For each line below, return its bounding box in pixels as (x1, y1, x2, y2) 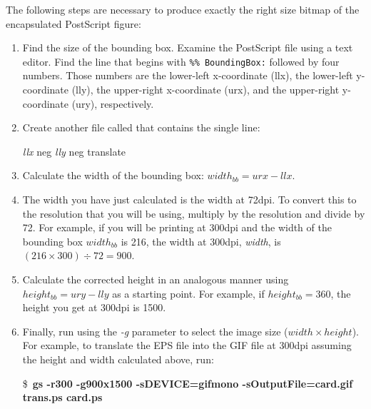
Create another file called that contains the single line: (22, 120, 260, 135)
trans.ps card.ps (22, 390, 103, 405)
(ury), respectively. (71, 96, 154, 111)
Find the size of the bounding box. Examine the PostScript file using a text (22, 40, 353, 55)
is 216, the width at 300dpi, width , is (121, 233, 281, 248)
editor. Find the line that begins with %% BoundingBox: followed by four (22, 54, 340, 69)
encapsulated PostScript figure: (6, 16, 141, 31)
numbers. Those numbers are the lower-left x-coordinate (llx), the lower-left (22, 68, 353, 83)
